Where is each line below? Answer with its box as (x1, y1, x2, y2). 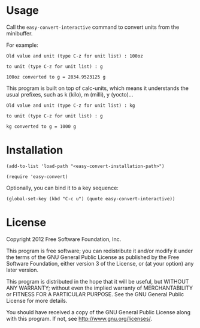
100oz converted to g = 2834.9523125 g (6, 74, 106, 80)
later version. (6, 266, 39, 273)
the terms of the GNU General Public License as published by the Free (6, 253, 180, 261)
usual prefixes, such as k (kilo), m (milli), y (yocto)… (6, 91, 134, 98)
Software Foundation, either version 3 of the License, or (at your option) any (6, 260, 194, 267)
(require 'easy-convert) (6, 173, 68, 180)
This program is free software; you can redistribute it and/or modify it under (6, 247, 193, 254)
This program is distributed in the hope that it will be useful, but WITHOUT (6, 278, 189, 285)
